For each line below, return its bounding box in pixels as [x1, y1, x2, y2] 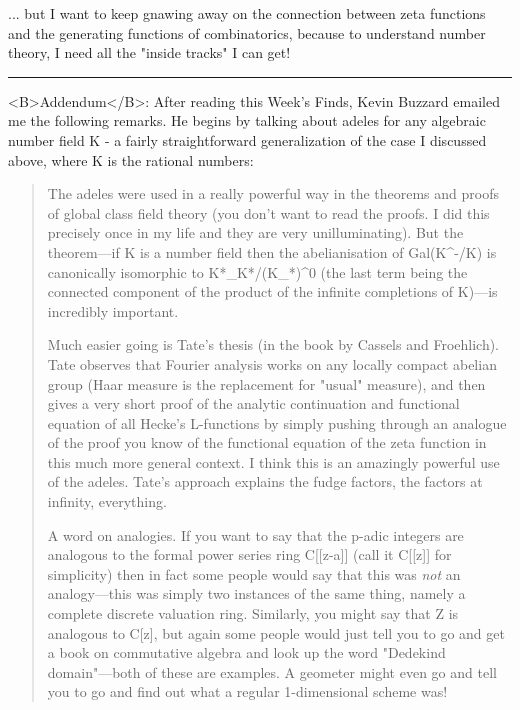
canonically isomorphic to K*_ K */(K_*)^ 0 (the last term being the [47, 261, 468, 282]
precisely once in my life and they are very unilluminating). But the [47, 222, 464, 243]
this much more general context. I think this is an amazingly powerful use [47, 451, 500, 472]
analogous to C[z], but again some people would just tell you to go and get [47, 622, 505, 643]
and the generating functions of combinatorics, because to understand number [8, 22, 486, 43]
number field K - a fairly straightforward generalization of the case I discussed [8, 129, 487, 150]
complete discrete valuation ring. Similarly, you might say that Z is [47, 603, 459, 624]
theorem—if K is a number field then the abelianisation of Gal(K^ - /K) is [47, 241, 497, 262]
